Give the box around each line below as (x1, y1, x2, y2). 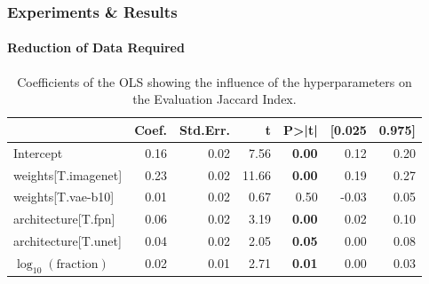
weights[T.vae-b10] (13, 187, 115, 206)
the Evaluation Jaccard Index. (132, 90, 297, 108)
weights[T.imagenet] (13, 165, 123, 184)
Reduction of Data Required (7, 38, 185, 57)
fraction (56, 257, 99, 271)
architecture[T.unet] (13, 232, 122, 250)
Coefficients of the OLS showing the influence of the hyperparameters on (17, 72, 412, 91)
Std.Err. (179, 120, 231, 138)
